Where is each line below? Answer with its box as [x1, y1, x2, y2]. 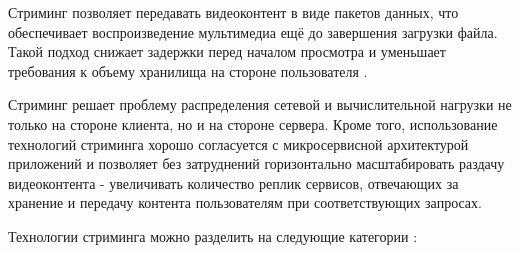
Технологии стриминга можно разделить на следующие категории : [8, 225, 418, 246]
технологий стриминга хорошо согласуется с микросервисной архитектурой [8, 133, 469, 154]
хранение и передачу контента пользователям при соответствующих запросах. [8, 192, 482, 213]
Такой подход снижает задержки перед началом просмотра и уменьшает [8, 41, 446, 62]
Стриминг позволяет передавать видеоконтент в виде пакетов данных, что [8, 2, 459, 22]
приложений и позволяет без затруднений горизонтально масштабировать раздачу [8, 153, 505, 174]
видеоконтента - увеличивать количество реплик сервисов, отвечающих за [8, 172, 459, 193]
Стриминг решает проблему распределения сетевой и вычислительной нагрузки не [8, 94, 512, 115]
